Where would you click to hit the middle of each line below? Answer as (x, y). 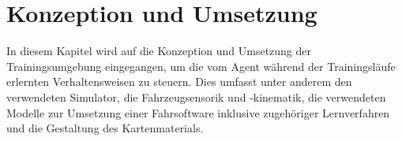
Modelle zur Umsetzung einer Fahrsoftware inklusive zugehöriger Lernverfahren (198, 112)
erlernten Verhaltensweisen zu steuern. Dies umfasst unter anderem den (179, 82)
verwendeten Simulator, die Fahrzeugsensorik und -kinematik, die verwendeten (196, 96)
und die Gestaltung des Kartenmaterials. (105, 128)
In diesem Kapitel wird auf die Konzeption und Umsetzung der (159, 51)
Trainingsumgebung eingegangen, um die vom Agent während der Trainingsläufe (201, 66)
